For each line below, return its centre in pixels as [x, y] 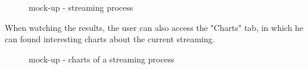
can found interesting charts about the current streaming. [110, 39]
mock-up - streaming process [81, 7]
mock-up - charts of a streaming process [102, 59]
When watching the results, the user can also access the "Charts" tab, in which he [154, 27]
